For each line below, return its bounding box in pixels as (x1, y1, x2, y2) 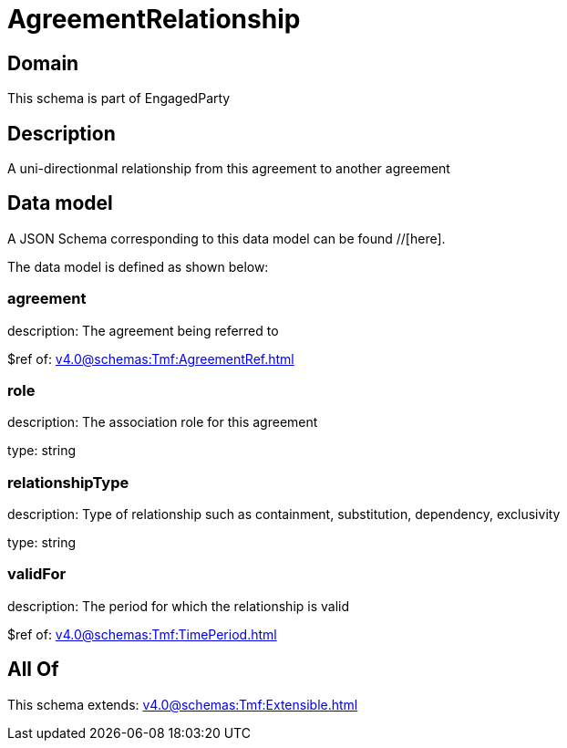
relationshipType (7, 473, 129, 492)
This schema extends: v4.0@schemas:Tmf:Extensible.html (7, 696, 358, 712)
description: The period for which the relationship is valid (7, 597, 350, 614)
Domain (7, 51, 79, 75)
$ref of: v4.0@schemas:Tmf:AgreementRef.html (7, 350, 294, 367)
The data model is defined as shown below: (7, 258, 269, 275)
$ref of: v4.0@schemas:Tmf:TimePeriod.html (7, 626, 277, 642)
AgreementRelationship (7, 4, 301, 35)
